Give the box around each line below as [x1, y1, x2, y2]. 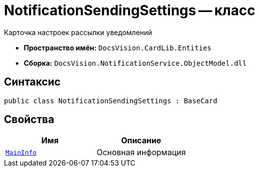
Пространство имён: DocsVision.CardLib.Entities [24, 43, 211, 52]
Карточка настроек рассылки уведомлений [4, 28, 152, 37]
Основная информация [96, 147, 186, 158]
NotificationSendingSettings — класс [4, 2, 256, 19]
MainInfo [5, 148, 37, 156]
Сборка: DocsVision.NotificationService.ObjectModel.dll [24, 58, 247, 67]
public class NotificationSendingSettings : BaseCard [4, 96, 217, 105]
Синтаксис [4, 76, 61, 88]
